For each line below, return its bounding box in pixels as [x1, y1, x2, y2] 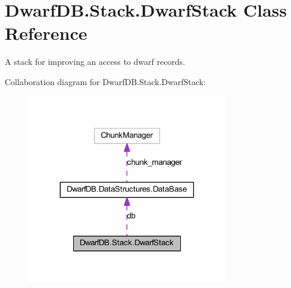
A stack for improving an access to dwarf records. [5, 55, 186, 68]
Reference [5, 21, 87, 45]
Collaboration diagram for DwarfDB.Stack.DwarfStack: [5, 75, 206, 87]
